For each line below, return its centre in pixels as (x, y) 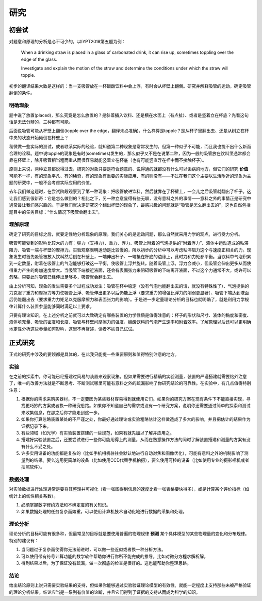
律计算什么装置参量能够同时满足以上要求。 (51, 306)
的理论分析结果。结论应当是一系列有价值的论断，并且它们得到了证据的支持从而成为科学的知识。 (105, 592)
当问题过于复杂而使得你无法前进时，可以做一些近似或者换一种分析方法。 (93, 550)
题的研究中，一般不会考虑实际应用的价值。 (51, 183)
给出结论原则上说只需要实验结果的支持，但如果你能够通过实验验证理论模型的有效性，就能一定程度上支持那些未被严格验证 (130, 585)
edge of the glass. (39, 59)
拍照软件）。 (33, 467)
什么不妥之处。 (40, 446)
